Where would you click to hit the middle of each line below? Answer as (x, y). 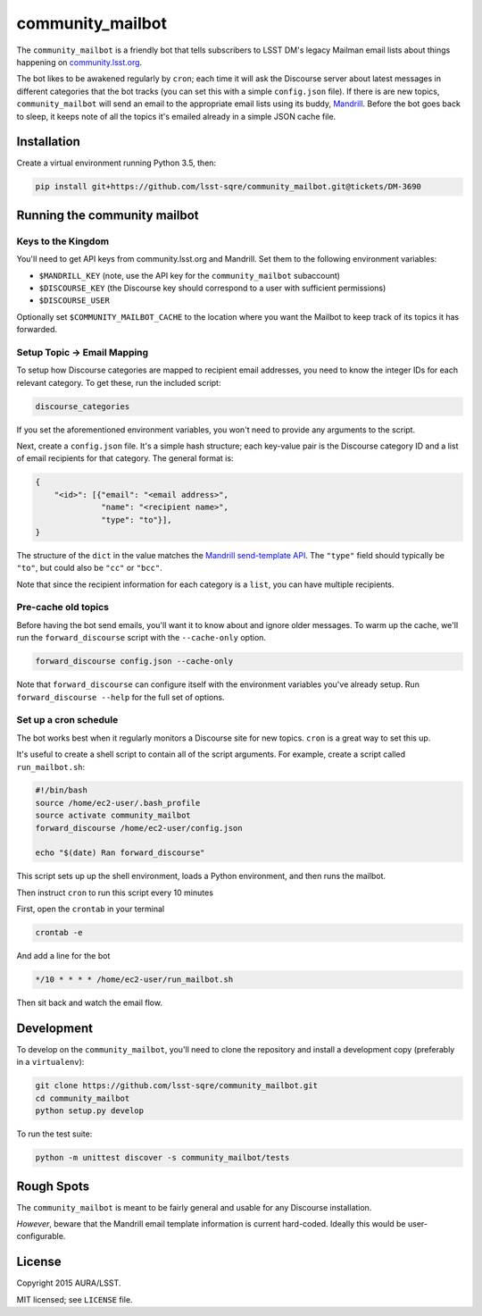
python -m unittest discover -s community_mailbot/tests (162, 1158)
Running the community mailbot (108, 215)
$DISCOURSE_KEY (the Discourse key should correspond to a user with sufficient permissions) (212, 288)
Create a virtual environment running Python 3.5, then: (116, 163)
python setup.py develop (90, 1111)
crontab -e (59, 933)
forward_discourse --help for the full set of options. (120, 697)
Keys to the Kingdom (63, 241)
